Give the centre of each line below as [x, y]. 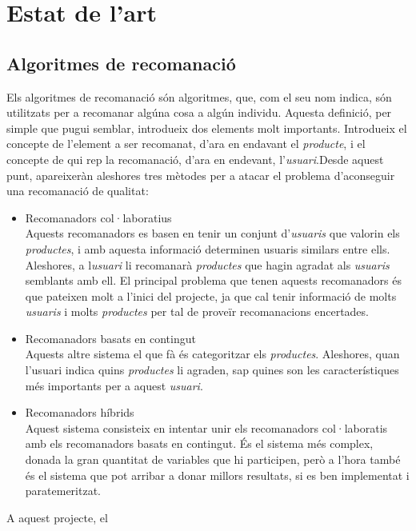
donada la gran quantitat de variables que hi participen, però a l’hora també [213, 459]
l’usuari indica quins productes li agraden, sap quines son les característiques [212, 370]
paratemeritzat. [63, 491]
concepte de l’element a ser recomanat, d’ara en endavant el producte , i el [186, 144]
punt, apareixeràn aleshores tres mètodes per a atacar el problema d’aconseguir [201, 175]
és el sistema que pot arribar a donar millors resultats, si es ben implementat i [217, 475]
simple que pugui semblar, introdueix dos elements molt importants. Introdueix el [207, 128]
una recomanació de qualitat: [78, 191]
